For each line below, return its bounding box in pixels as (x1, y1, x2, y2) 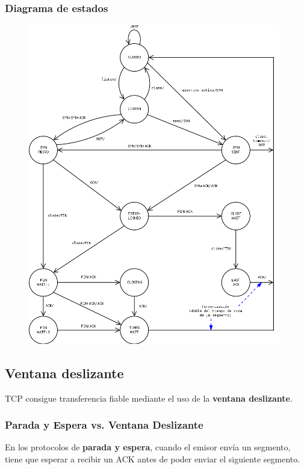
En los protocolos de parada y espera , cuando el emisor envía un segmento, (5, 441, 291, 453)
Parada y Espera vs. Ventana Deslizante (5, 417, 203, 432)
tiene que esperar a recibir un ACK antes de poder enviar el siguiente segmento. (5, 452, 300, 465)
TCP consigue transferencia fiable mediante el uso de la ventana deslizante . (5, 391, 293, 404)
